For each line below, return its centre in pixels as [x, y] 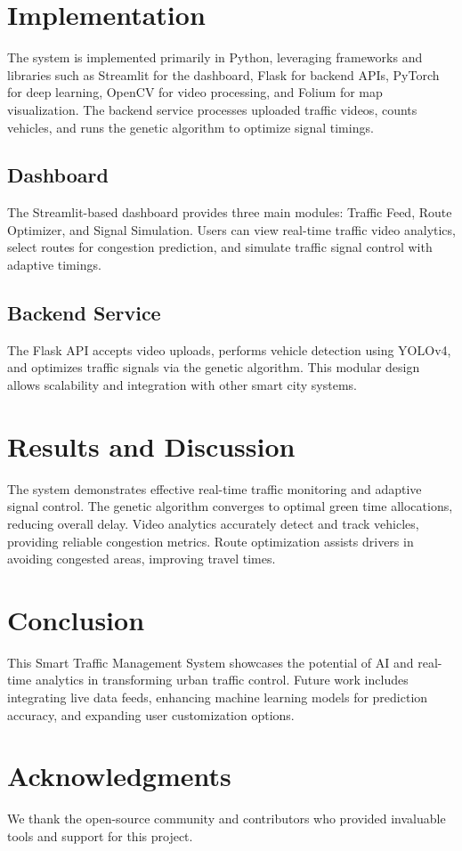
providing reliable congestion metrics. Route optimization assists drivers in [211, 541]
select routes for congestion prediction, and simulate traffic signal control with [220, 247]
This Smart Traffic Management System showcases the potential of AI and [211, 662]
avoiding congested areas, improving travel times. [142, 559]
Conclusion [76, 619]
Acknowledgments [119, 776]
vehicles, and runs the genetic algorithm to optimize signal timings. [190, 127]
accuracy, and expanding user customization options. [151, 714]
